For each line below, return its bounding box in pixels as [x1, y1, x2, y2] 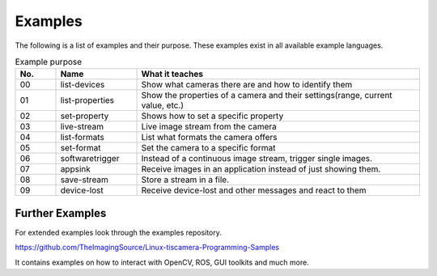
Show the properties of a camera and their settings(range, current [141, 90, 392, 101]
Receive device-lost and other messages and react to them [141, 185, 367, 196]
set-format [60, 142, 101, 154]
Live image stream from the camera [141, 121, 277, 133]
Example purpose [15, 57, 83, 68]
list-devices [60, 79, 105, 91]
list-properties [60, 95, 115, 106]
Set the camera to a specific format [141, 142, 276, 154]
